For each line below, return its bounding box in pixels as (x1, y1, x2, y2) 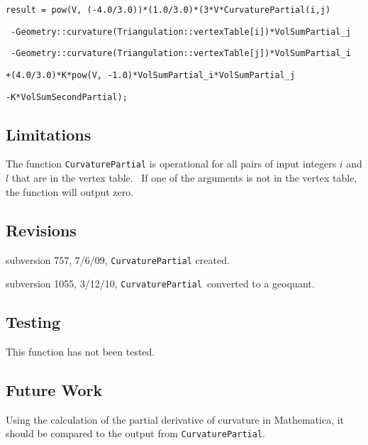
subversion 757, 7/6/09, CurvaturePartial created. (6, 252, 230, 267)
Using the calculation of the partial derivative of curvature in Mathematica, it (6, 412, 345, 427)
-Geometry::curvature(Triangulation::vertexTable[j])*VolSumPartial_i (11, 48, 351, 59)
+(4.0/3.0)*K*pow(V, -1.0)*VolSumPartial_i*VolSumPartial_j (6, 70, 296, 80)
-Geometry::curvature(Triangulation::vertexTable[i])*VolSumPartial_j (11, 26, 351, 37)
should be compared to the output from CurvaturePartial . (6, 426, 265, 441)
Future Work (6, 379, 103, 401)
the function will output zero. (6, 184, 134, 199)
